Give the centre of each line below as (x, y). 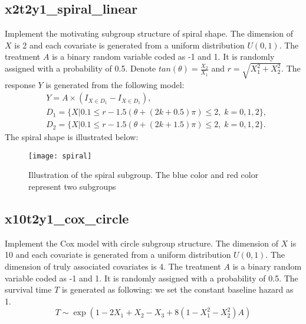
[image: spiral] (60, 156)
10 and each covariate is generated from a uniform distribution (118, 255)
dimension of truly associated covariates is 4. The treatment (113, 266)
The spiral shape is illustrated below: (72, 137)
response (20, 84)
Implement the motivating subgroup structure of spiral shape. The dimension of (149, 33)
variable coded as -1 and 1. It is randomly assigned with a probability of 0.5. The (152, 278)
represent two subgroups (72, 187)
